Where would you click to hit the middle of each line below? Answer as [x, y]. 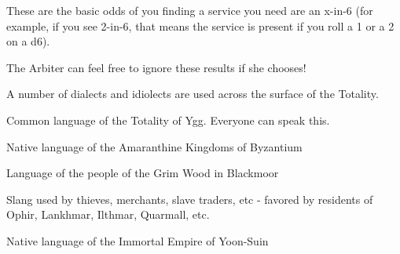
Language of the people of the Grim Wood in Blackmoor [143, 173]
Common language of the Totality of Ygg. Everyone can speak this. [168, 120]
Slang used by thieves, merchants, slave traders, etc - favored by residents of [190, 199]
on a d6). [28, 41]
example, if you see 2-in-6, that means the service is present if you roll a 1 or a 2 [200, 25]
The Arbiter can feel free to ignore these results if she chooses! [156, 67]
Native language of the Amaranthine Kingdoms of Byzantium [154, 146]
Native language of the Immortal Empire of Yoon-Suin [138, 240]
